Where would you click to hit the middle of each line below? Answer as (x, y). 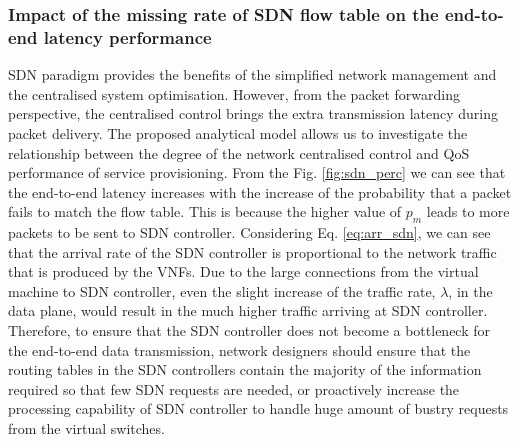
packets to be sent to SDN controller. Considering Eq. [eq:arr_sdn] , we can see (249, 232)
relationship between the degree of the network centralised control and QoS (239, 152)
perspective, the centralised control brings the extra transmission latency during (253, 113)
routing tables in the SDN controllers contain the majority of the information (245, 369)
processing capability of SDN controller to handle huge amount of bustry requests (258, 408)
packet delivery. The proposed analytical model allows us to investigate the (238, 132)
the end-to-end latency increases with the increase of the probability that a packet (260, 191)
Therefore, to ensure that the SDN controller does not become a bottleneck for (249, 330)
